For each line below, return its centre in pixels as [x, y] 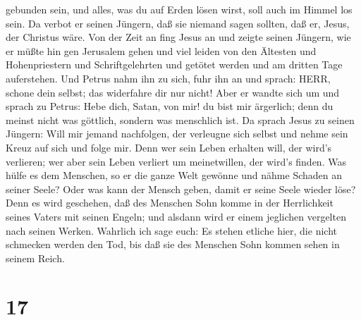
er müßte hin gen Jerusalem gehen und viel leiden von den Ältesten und [161, 50]
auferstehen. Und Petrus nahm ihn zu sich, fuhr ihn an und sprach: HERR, [168, 78]
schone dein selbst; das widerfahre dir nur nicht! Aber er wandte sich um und [173, 92]
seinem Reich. [35, 258]
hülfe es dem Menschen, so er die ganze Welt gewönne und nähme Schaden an [174, 175]
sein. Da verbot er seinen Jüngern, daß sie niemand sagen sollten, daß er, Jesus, [178, 23]
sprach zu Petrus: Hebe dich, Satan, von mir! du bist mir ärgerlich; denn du [170, 106]
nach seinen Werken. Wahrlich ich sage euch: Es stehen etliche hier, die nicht [171, 230]
